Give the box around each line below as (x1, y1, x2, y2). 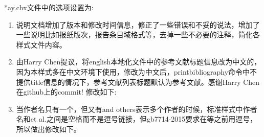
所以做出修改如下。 (16, 123, 81, 134)
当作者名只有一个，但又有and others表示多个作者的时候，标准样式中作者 (16, 103, 257, 114)
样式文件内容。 (16, 39, 67, 50)
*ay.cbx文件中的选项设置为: (4, 2, 94, 12)
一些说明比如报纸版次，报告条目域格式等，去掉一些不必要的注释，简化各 (16, 29, 260, 40)
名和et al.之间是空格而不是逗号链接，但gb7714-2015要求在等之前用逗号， (16, 113, 257, 124)
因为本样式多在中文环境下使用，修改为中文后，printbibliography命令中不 (16, 66, 257, 77)
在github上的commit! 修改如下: (16, 86, 117, 97)
